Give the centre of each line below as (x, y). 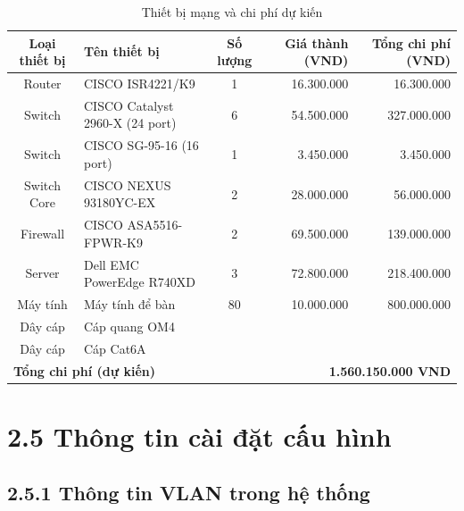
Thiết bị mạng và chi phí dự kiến (232, 12)
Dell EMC (112, 264)
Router (42, 84)
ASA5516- (155, 225)
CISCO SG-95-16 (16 (141, 145)
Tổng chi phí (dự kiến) (84, 370)
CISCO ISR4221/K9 (140, 84)
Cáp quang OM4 (129, 326)
